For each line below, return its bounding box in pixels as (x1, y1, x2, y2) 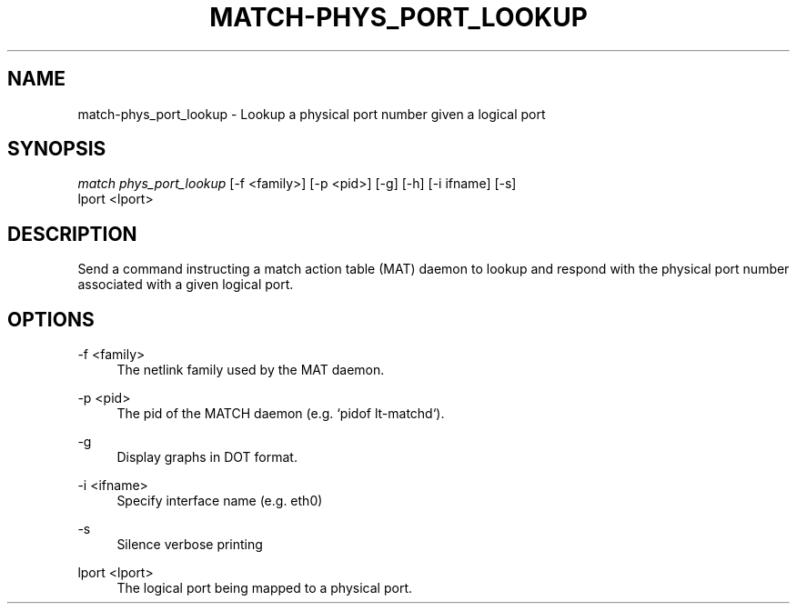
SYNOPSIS (7, 137, 106, 161)
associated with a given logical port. (77, 276, 294, 293)
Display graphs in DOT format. (116, 449, 298, 466)
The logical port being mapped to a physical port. (116, 580, 412, 596)
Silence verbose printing (116, 536, 263, 553)
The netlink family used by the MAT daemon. (116, 362, 385, 378)
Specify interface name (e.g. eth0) (116, 493, 323, 509)
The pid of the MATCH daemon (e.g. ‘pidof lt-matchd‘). (116, 406, 445, 422)
